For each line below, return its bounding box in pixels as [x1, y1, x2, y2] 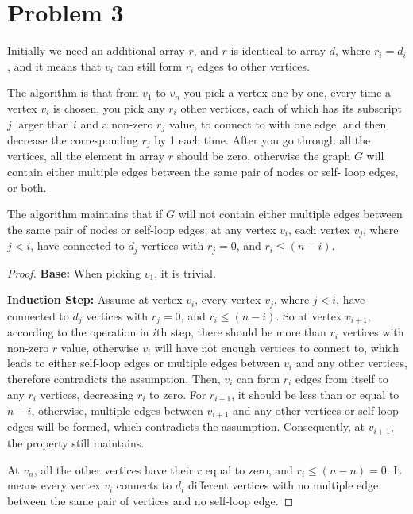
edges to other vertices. [197, 57, 310, 74]
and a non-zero [80, 115, 153, 132]
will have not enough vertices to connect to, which [154, 339, 399, 355]
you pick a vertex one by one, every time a [183, 84, 392, 101]
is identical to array [230, 42, 326, 59]
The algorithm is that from [7, 84, 139, 101]
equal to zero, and [205, 461, 293, 478]
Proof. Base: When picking [7, 264, 141, 281]
